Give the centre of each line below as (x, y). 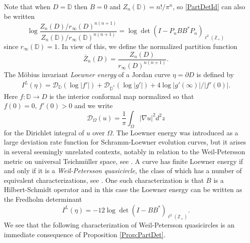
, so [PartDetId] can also (209, 6)
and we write (94, 105)
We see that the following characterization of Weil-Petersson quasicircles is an (119, 225)
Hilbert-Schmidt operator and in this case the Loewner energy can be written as (123, 189)
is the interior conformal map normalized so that (122, 96)
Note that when (27, 6)
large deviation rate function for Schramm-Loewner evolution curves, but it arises (125, 142)
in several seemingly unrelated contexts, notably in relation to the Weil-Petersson (125, 151)
